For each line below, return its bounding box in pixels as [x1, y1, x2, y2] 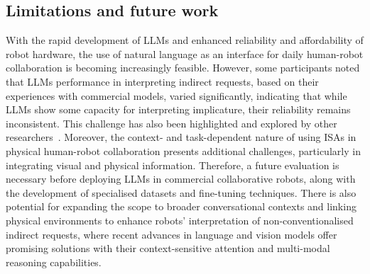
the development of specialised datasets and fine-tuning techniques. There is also [6, 185, 357, 200]
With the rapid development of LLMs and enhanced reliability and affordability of [6, 33, 364, 47]
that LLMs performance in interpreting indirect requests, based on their [6, 74, 319, 89]
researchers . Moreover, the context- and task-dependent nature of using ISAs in [6, 130, 357, 144]
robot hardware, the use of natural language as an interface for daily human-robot [6, 46, 364, 61]
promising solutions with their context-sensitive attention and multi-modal [6, 241, 330, 256]
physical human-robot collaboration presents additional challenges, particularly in [6, 143, 361, 158]
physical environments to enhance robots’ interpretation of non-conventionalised [6, 212, 354, 227]
